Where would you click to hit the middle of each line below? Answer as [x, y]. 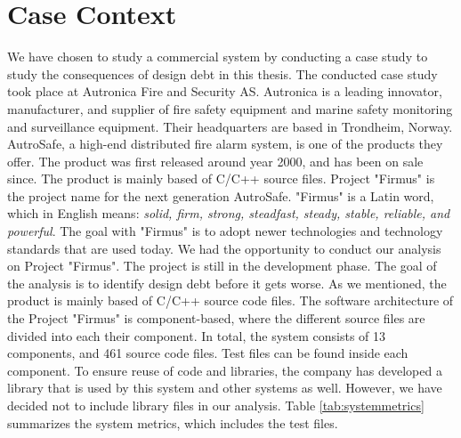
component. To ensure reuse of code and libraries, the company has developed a [225, 370]
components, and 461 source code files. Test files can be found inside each [208, 353]
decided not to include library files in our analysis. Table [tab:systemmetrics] [216, 405]
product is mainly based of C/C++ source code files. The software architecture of [230, 300]
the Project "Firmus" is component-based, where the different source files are [216, 318]
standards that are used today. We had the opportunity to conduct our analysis [224, 248]
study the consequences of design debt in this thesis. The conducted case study [222, 73]
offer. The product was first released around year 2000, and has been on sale [215, 161]
